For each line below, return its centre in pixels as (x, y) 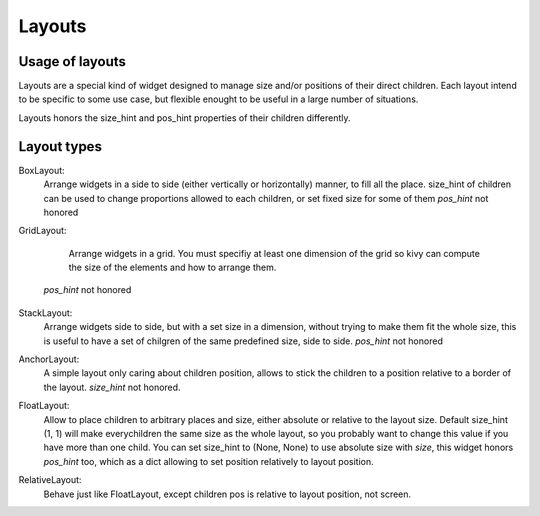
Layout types (60, 146)
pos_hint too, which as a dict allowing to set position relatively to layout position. (208, 461)
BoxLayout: (41, 170)
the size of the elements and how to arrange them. (172, 267)
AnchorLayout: (49, 359)
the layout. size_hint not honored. (112, 387)
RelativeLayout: (50, 480)
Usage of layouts (72, 61)
